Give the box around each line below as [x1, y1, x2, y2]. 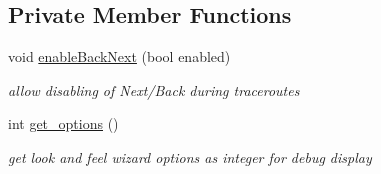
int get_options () [8, 113, 119, 134]
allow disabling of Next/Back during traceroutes [8, 79, 300, 100]
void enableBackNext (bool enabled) [8, 46, 231, 67]
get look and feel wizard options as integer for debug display [8, 146, 372, 167]
